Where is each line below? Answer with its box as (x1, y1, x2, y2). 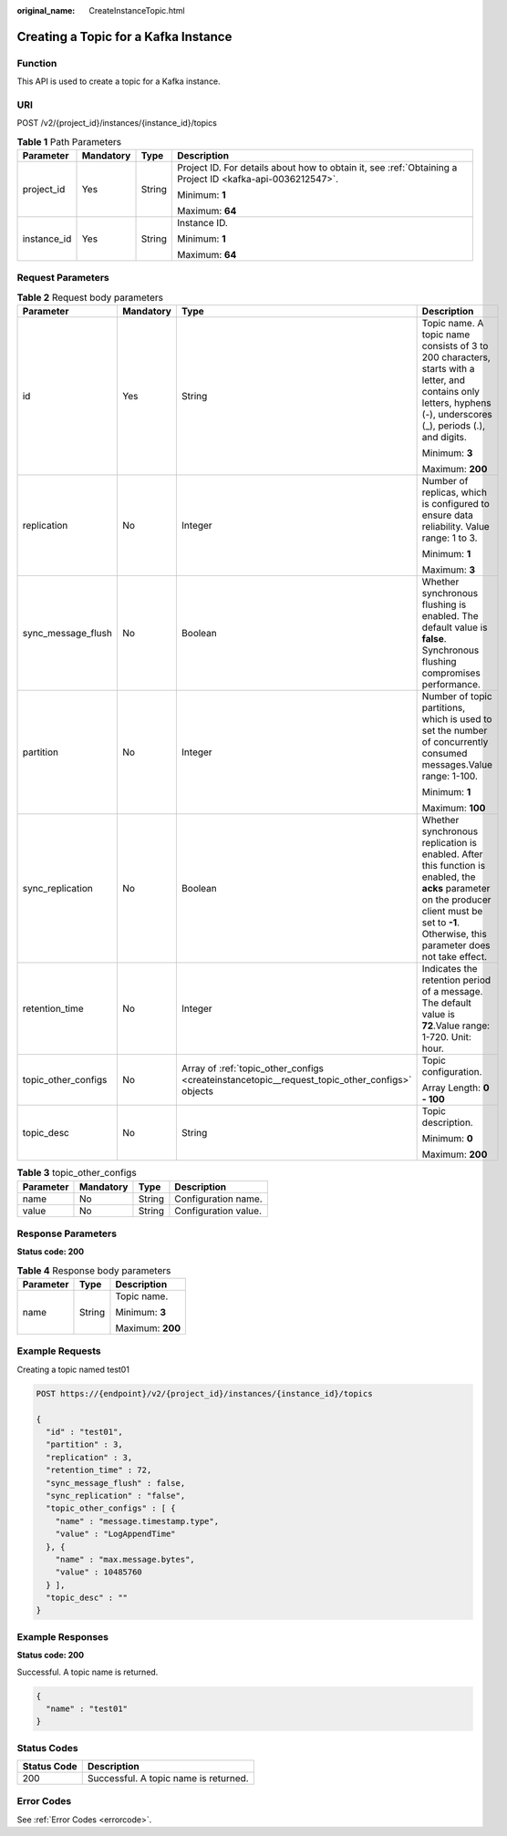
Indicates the (421, 963, 478, 975)
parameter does (421, 939, 491, 952)
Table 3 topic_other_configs (16, 1167, 137, 1180)
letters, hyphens (421, 397, 491, 409)
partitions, (421, 702, 466, 715)
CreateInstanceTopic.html (88, 5, 186, 15)
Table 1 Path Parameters (16, 135, 122, 148)
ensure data (421, 509, 473, 521)
